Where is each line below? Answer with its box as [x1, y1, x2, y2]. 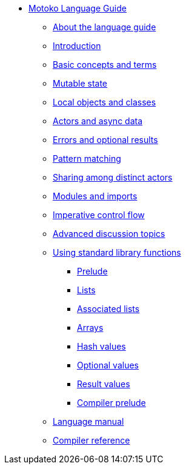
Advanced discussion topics [53, 228, 165, 239]
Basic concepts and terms [53, 59, 157, 70]
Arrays [77, 322, 104, 333]
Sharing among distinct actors [53, 172, 173, 182]
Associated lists [77, 304, 140, 314]
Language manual [53, 416, 124, 427]
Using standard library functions [53, 247, 181, 258]
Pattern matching [53, 153, 121, 164]
